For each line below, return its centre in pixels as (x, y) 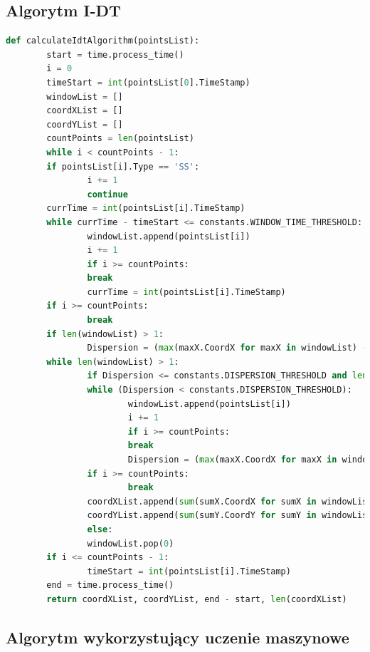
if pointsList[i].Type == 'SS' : (123, 166)
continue (107, 194)
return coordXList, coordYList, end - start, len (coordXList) (197, 599)
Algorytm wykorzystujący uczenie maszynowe (178, 637)
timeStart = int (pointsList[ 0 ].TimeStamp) (148, 82)
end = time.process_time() (110, 585)
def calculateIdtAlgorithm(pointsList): (103, 41)
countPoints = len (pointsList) (120, 139)
